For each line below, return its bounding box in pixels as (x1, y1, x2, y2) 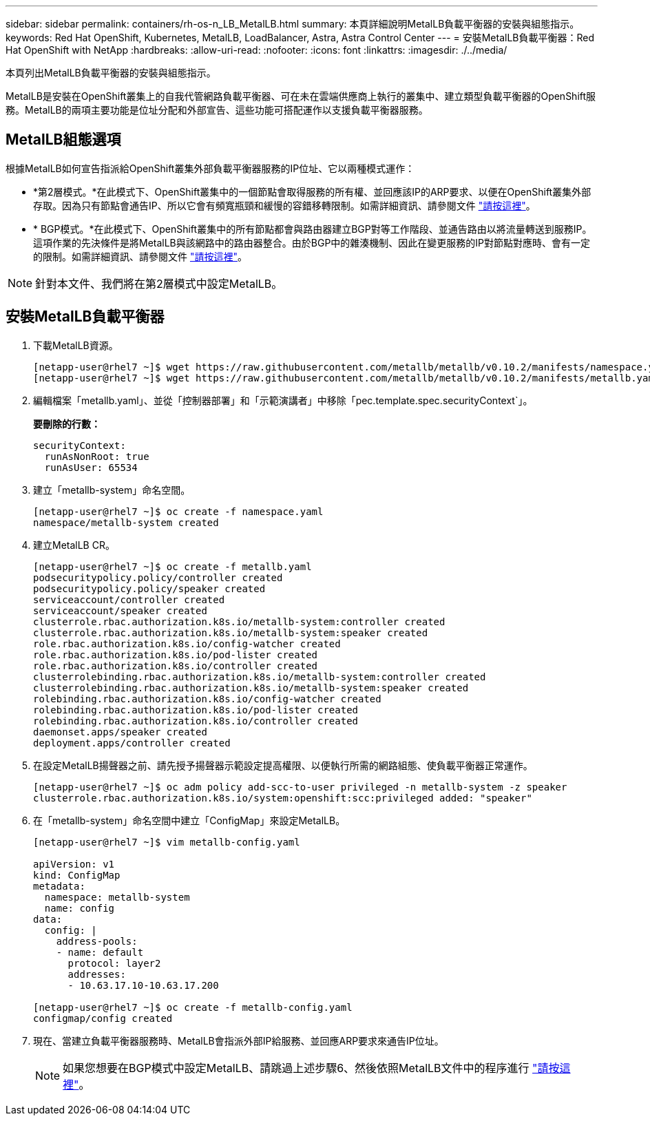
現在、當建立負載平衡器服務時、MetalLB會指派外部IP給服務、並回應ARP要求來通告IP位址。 (33, 1034, 444, 1047)
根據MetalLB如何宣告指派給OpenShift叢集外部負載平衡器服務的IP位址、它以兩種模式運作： (6, 162, 415, 174)
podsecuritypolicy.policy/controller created (33, 572, 283, 583)
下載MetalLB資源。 (33, 339, 118, 351)
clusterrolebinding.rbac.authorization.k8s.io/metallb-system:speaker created (33, 682, 469, 693)
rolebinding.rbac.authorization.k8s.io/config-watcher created (33, 693, 381, 704)
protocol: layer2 (67, 957, 161, 969)
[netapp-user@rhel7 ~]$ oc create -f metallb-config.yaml (33, 1001, 353, 1013)
